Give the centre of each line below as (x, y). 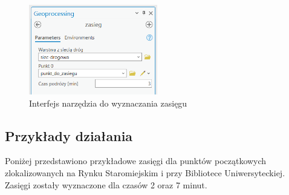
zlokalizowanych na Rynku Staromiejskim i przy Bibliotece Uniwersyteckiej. (145, 173)
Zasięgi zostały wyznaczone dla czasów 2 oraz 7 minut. (106, 184)
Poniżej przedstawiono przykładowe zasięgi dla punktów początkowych (136, 161)
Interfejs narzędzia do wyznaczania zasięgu (108, 103)
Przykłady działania (69, 135)
